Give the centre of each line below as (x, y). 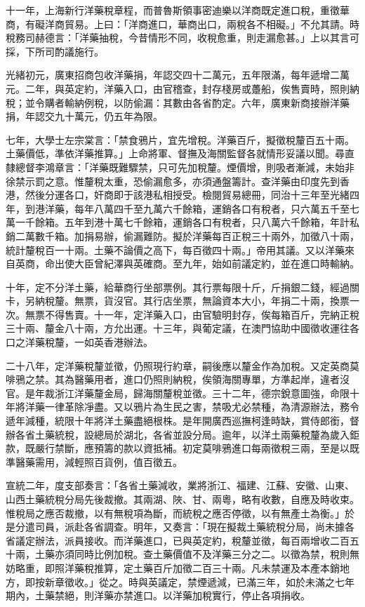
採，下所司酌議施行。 (55, 51)
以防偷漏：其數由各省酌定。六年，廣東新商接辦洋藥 (231, 102)
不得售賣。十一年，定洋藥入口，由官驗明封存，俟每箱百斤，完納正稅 (202, 314)
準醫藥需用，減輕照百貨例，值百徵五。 (94, 461)
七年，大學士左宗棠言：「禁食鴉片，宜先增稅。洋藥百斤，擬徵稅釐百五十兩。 (180, 139)
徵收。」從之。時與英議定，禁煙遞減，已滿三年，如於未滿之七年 (209, 581)
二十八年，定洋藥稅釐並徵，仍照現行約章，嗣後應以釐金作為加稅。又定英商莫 (182, 365)
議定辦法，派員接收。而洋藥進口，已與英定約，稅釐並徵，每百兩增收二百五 (187, 540)
